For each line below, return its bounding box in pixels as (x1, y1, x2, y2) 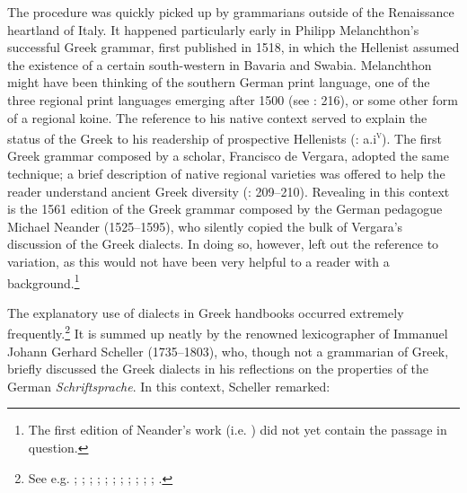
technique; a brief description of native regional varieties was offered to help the (7, 164, 445, 182)
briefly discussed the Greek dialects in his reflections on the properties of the (7, 359, 429, 378)
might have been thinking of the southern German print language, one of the (7, 73, 430, 92)
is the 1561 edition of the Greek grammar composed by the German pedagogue (7, 199, 443, 218)
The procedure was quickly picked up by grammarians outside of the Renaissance (7, 3, 454, 21)
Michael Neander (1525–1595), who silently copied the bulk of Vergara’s (7, 216, 403, 235)
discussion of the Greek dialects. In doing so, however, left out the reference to (7, 234, 439, 253)
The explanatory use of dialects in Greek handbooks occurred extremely (7, 303, 404, 321)
